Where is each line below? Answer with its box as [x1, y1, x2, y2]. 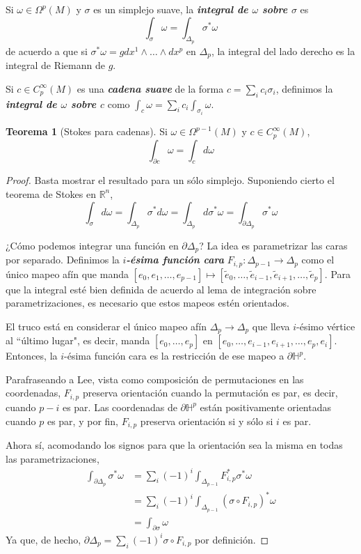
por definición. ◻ [195, 532, 269, 546]
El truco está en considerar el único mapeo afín [6, 318, 207, 333]
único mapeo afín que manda [6, 266, 129, 281]
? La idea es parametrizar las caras [199, 238, 348, 252]
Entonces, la [6, 348, 58, 363]
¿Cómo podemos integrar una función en [6, 238, 179, 252]
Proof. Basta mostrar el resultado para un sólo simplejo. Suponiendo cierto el [6, 173, 335, 187]
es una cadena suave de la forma [77, 81, 224, 95]
